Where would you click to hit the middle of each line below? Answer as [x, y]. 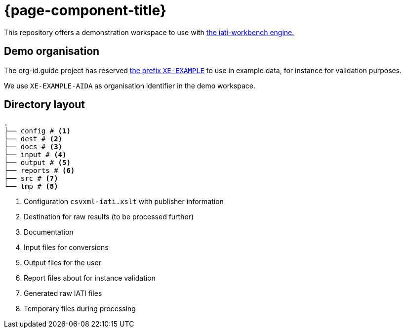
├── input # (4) [35, 155]
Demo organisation [52, 51]
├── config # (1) [37, 131]
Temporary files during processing [80, 309]
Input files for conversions [66, 248]
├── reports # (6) [40, 171]
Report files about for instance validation [90, 278]
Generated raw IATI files [63, 293]
